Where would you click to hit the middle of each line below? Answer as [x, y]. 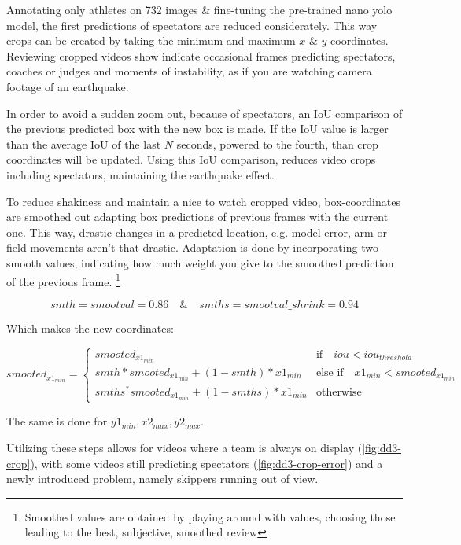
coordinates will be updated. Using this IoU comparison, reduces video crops [191, 159]
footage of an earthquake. [68, 86]
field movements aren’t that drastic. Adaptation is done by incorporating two [192, 247]
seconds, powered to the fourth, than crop [277, 144]
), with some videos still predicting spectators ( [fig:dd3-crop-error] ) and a [207, 463]
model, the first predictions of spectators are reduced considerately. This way [192, 25]
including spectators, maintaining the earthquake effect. [140, 174]
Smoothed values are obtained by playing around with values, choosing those [210, 516]
